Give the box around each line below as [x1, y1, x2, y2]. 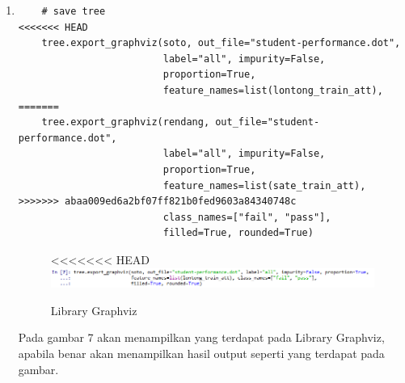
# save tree [41, 6, 106, 17]
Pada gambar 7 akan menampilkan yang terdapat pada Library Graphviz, [18, 329, 385, 346]
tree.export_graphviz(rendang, [41, 116, 210, 128]
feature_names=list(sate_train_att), [162, 179, 366, 191]
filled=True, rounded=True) [162, 227, 314, 239]
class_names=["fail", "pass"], [162, 211, 331, 223]
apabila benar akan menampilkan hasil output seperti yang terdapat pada [18, 344, 385, 361]
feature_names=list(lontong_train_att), [162, 84, 383, 96]
